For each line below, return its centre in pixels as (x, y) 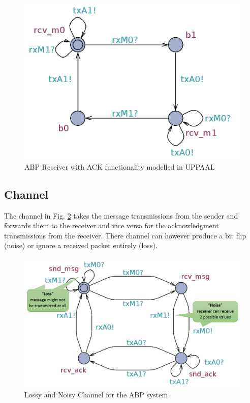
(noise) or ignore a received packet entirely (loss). (81, 245)
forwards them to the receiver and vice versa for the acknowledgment (112, 225)
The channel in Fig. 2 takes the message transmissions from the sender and (121, 215)
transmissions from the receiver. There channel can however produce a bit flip (125, 235)
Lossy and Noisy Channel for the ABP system (96, 395)
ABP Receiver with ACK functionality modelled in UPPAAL (120, 166)
